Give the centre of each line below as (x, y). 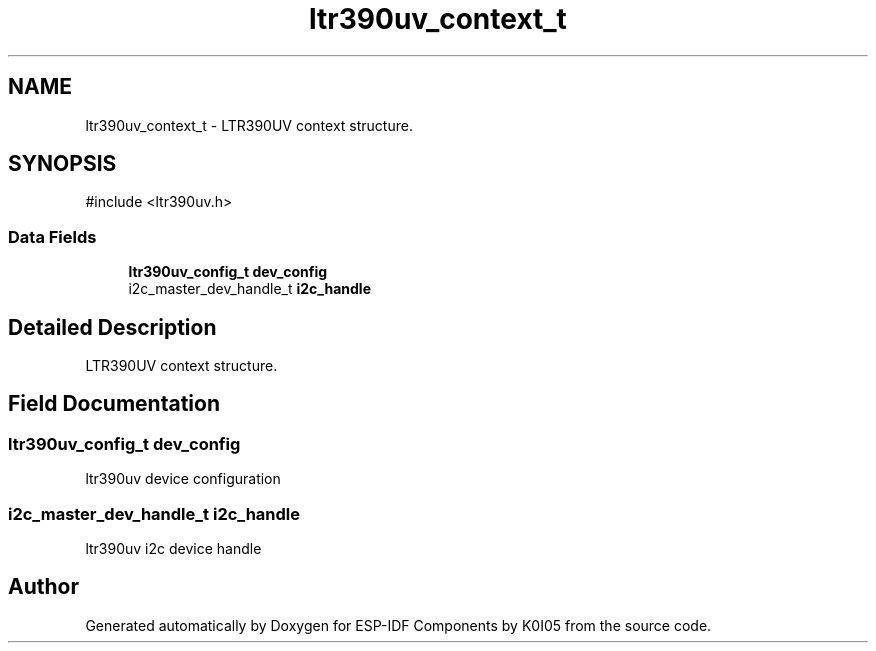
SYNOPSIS (62, 164)
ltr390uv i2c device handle (173, 548)
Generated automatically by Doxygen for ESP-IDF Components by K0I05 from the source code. (398, 625)
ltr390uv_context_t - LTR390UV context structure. (249, 125)
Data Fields (52, 236)
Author (43, 587)
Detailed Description (112, 327)
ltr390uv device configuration (183, 479)
